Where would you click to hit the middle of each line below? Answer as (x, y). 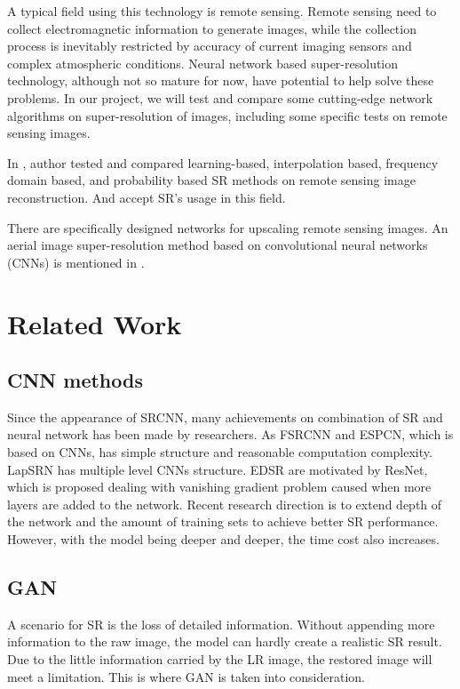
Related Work (95, 323)
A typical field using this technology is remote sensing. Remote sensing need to (222, 11)
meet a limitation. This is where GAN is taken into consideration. (186, 676)
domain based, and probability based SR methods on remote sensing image (211, 180)
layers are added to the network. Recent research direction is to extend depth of (225, 504)
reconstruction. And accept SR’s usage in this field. (147, 197)
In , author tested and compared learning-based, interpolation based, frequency (223, 162)
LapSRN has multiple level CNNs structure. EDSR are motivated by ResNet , (218, 469)
